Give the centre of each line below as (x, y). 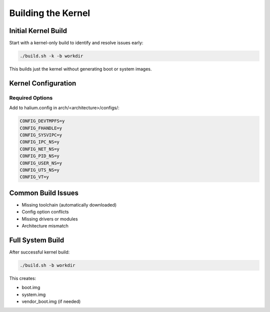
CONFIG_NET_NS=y (40, 149)
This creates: (23, 278)
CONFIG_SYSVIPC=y (41, 135)
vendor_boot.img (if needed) (51, 301)
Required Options (31, 97)
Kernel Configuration (43, 83)
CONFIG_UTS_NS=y (40, 170)
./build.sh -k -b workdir (51, 56)
